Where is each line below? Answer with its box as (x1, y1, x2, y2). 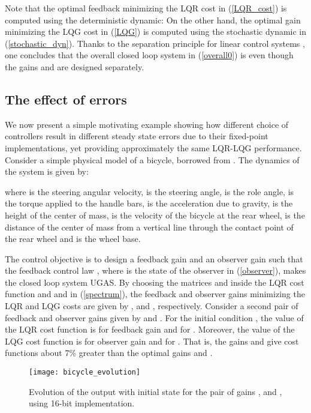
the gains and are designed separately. (5, 60, 144, 73)
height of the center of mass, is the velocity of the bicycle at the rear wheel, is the (5, 208, 305, 221)
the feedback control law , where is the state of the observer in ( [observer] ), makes (5, 264, 306, 277)
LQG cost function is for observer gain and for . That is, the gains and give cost (5, 334, 299, 347)
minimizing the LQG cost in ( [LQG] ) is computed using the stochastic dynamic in (5, 25, 307, 38)
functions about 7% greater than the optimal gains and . (5, 346, 213, 359)
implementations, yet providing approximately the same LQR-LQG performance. (5, 141, 302, 154)
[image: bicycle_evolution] (29, 368, 141, 377)
